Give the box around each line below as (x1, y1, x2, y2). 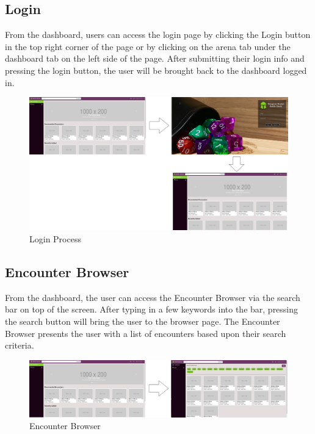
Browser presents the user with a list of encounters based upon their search (5, 327, 286, 339)
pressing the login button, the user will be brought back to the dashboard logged (5, 63, 307, 76)
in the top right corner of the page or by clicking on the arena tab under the (5, 40, 291, 52)
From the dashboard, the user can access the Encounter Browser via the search (5, 291, 300, 303)
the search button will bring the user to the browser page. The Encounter (5, 314, 280, 327)
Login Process (29, 232, 81, 245)
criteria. (5, 339, 34, 352)
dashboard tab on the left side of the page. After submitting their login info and (5, 52, 305, 65)
